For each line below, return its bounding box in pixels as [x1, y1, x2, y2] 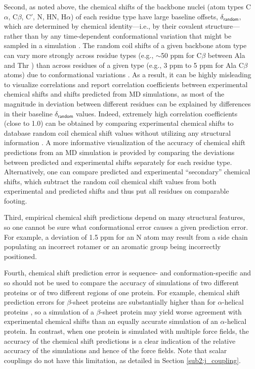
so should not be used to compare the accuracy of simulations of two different [4, 277, 239, 288]
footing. [4, 195, 27, 206]
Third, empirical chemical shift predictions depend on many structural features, [4, 212, 245, 222]
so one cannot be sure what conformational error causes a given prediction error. [4, 222, 248, 232]
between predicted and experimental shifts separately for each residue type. [4, 157, 232, 167]
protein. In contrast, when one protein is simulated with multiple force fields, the [4, 326, 249, 336]
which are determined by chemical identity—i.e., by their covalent [4, 21, 203, 31]
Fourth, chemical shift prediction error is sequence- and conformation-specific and [4, 267, 251, 278]
